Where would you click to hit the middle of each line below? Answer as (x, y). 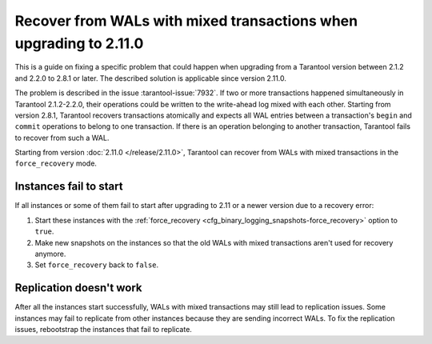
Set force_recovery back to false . (97, 265)
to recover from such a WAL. (62, 138)
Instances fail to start (69, 187)
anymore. (50, 254)
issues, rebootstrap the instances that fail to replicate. (103, 330)
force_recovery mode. (56, 163)
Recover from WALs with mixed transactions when (186, 21)
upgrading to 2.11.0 (79, 43)
